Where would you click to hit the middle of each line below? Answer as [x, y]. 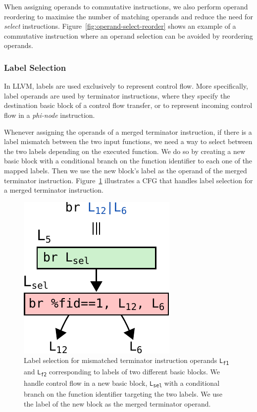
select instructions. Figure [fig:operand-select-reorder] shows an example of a [120, 26]
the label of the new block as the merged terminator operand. [117, 403]
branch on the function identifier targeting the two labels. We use [123, 394]
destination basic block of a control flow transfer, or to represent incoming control [128, 105]
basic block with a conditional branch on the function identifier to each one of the [128, 161]
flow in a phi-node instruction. [50, 115]
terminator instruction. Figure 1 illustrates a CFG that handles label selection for [128, 180]
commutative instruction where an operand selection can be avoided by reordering [128, 35]
